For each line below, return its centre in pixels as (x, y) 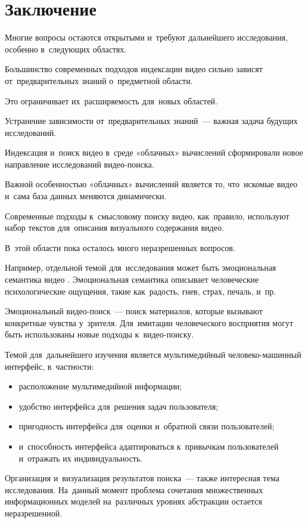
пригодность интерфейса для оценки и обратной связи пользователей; (147, 426)
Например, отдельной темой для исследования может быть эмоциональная (141, 267)
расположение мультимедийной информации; (100, 386)
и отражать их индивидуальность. (81, 458)
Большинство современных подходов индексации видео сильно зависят (134, 69)
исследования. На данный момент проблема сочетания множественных (134, 489)
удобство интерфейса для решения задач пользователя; (119, 406)
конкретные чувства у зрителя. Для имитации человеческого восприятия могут (149, 322)
